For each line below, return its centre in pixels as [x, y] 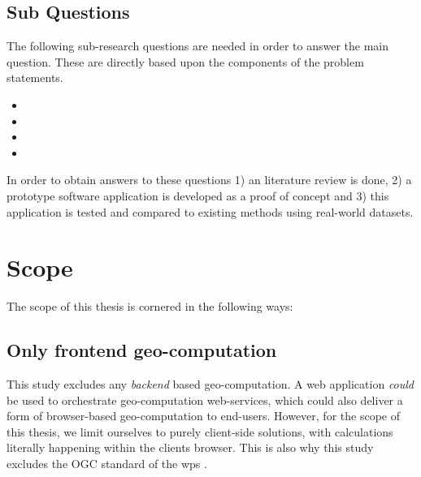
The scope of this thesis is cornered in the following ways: [150, 306]
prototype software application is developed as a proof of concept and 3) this [198, 195]
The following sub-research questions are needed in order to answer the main [197, 46]
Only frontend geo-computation [142, 350]
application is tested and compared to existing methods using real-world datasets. [210, 211]
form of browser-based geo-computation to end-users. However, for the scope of [203, 416]
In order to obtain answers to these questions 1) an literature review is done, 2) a [209, 180]
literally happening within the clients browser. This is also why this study [190, 447]
